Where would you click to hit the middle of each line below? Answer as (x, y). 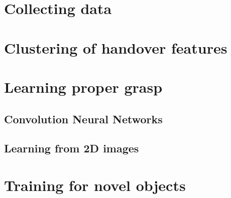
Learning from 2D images (72, 148)
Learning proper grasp (83, 86)
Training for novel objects (95, 185)
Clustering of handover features (116, 47)
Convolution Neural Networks (83, 119)
